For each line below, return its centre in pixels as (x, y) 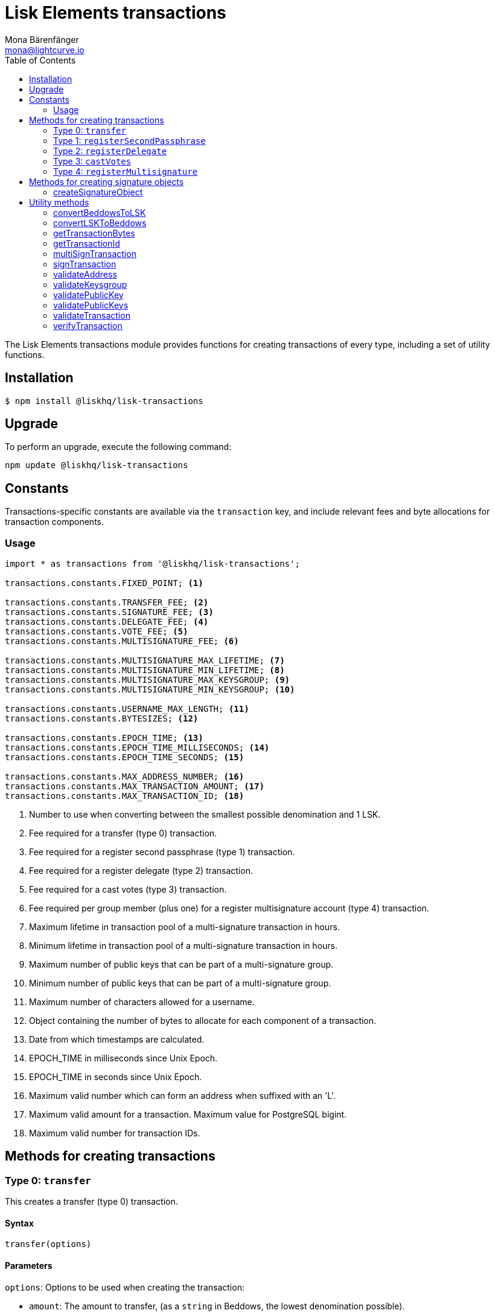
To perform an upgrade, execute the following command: (118, 447)
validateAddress (85, 274)
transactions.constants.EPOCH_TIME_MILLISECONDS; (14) (137, 748)
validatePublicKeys (91, 305)
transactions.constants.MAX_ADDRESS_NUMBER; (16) (125, 777)
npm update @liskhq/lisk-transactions (97, 465)
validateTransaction (92, 315)
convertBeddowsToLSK (100, 212)
